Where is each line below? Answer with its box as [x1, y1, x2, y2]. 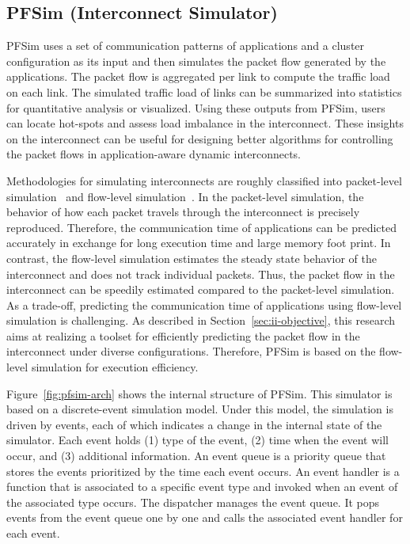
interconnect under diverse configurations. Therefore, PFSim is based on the [6, 343, 376, 359]
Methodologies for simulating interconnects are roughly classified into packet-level [6, 172, 402, 188]
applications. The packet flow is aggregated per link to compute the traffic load [6, 68, 390, 85]
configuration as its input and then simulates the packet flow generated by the [6, 52, 386, 69]
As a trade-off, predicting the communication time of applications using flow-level [6, 296, 402, 313]
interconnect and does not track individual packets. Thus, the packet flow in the [6, 265, 395, 282]
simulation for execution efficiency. [31, 359, 199, 375]
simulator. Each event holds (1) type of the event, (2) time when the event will [6, 432, 389, 448]
